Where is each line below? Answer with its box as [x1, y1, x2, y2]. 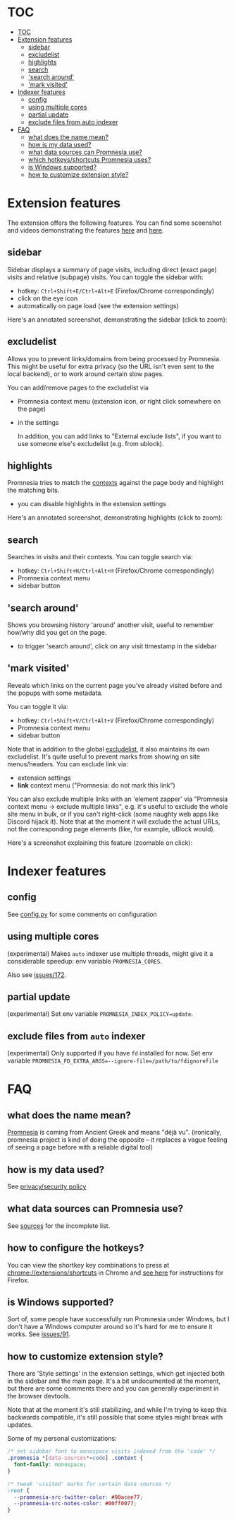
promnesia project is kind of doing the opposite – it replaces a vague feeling [7, 1135, 228, 1144]
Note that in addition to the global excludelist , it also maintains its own [7, 744, 210, 753]
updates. [7, 1420, 33, 1429]
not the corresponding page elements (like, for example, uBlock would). [7, 824, 216, 833]
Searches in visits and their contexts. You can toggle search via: [7, 553, 193, 561]
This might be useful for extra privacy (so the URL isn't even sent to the [7, 362, 215, 370]
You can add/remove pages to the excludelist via [7, 383, 149, 392]
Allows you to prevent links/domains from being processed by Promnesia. [7, 354, 221, 363]
